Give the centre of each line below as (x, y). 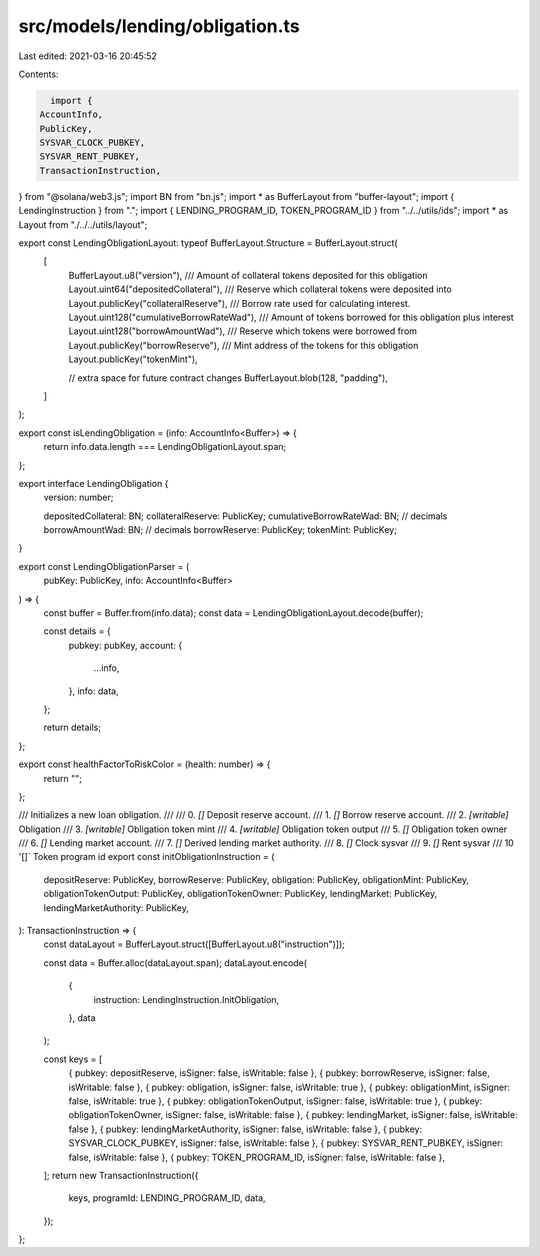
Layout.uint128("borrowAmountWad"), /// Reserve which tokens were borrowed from (243, 331)
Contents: (38, 74)
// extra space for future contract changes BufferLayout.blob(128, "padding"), (228, 377)
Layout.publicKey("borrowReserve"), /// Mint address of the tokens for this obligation (243, 345)
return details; (72, 727)
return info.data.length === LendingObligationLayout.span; (165, 447)
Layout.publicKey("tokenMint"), (133, 359)
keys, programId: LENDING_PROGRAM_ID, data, (167, 1198)
